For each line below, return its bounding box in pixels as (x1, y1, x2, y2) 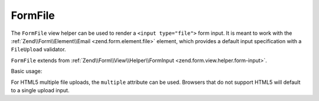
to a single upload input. (11, 86, 70, 94)
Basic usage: (11, 68, 43, 75)
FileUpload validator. (11, 46, 66, 53)
